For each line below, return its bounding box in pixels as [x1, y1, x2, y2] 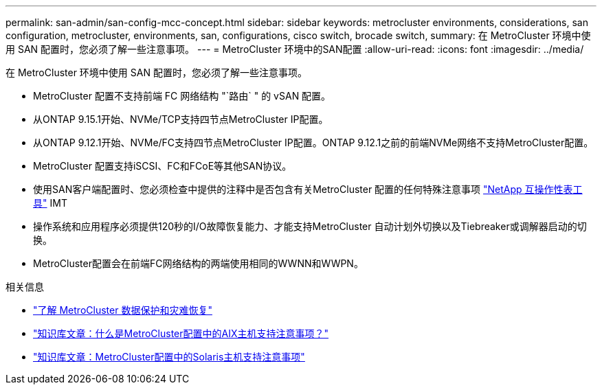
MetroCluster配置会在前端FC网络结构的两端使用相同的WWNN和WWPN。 [33, 257, 364, 269]
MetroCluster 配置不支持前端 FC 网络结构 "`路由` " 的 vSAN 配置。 [33, 90, 331, 102]
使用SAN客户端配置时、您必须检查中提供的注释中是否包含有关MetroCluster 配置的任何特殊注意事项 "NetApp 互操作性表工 [33, 183, 583, 195]
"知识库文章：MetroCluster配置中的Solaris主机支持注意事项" [33, 351, 305, 363]
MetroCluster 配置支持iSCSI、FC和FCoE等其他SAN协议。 [33, 160, 292, 172]
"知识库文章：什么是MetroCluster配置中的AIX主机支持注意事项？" [33, 328, 328, 339]
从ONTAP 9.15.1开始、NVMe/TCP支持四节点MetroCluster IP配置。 [33, 113, 328, 125]
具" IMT [33, 197, 67, 209]
